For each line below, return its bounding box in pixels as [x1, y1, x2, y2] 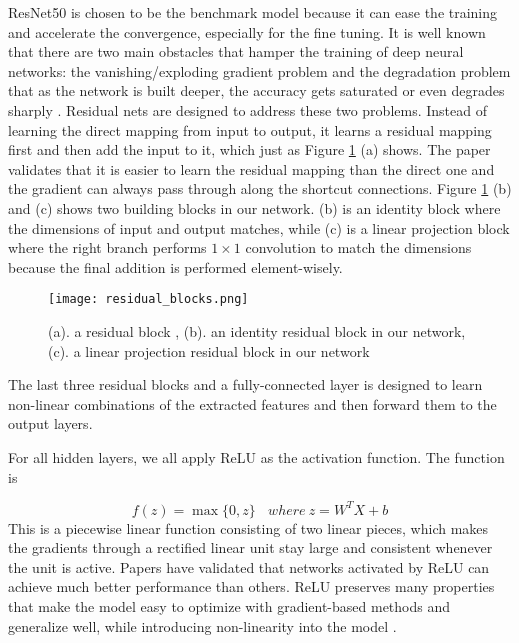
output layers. [8, 413, 93, 434]
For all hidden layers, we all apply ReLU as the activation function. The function [8, 446, 505, 467]
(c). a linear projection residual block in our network [48, 340, 370, 361]
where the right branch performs [8, 237, 207, 258]
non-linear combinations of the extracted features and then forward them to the [8, 393, 497, 414]
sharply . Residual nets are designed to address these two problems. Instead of [8, 99, 487, 120]
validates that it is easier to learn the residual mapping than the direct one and [8, 158, 495, 179]
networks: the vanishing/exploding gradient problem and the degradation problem [8, 60, 511, 81]
